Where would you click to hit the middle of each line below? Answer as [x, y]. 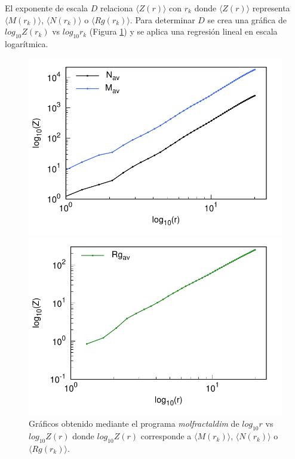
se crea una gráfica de [247, 19]
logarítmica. [27, 43]
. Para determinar [162, 19]
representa [271, 8]
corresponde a [166, 436]
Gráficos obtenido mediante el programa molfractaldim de [134, 423]
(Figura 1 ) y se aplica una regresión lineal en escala [183, 31]
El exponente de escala [47, 8]
